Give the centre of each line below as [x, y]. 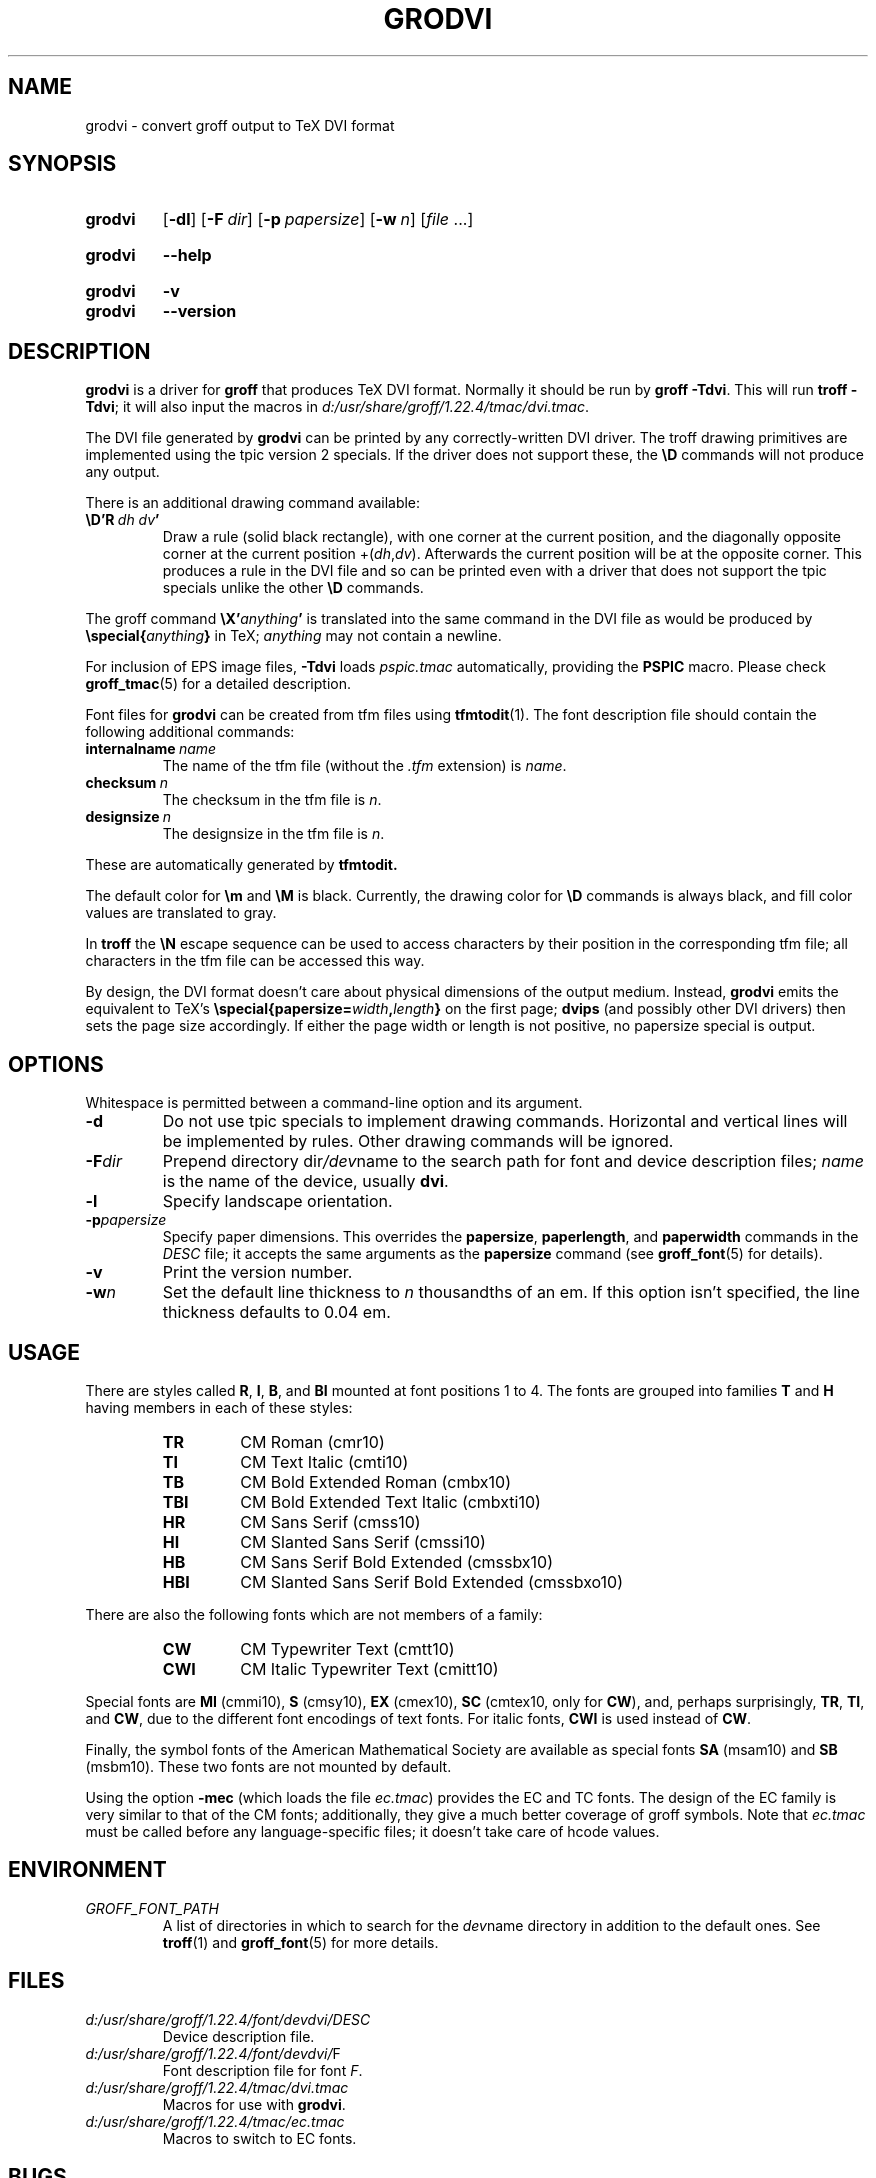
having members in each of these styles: [219, 1407]
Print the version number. [257, 1272]
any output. [122, 472]
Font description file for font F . [262, 2070]
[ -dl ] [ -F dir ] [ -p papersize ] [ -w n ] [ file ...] [318, 219]
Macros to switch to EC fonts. [259, 2138]
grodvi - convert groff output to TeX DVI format [240, 125]
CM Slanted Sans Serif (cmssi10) [363, 1541]
